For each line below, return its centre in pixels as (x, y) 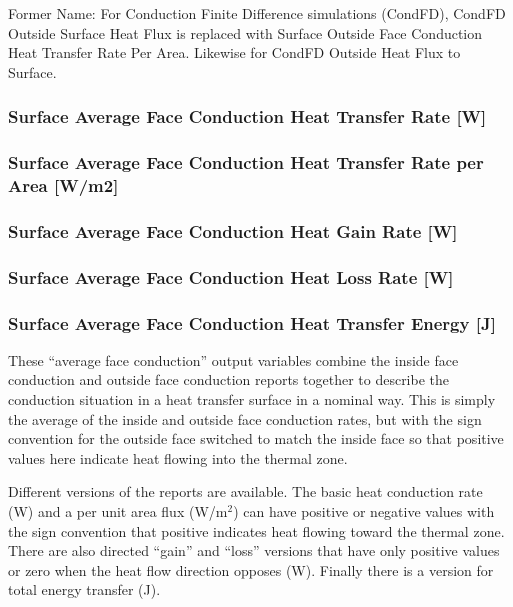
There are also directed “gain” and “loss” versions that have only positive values (254, 550)
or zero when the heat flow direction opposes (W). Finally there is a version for (251, 569)
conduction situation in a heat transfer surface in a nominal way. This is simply (252, 399)
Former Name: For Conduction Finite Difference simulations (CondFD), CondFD (257, 13)
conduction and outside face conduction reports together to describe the (229, 379)
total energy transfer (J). (84, 589)
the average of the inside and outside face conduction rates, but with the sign (245, 418)
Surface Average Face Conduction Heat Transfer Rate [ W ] (247, 116)
